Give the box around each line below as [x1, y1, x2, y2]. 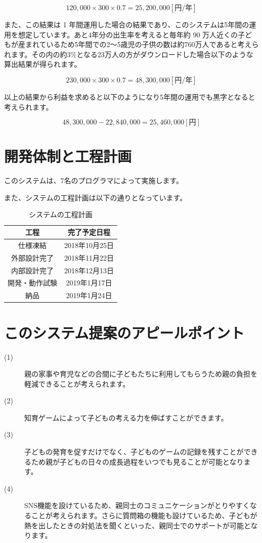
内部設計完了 [11, 265, 54, 275]
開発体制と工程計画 [4, 146, 132, 166]
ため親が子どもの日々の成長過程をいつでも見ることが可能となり [31, 456, 244, 467]
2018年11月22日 [64, 252, 114, 263]
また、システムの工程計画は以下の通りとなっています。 [4, 192, 187, 202]
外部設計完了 [11, 252, 54, 263]
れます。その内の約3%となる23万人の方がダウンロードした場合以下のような [4, 49, 253, 59]
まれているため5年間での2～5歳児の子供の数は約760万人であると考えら [25, 39, 259, 50]
